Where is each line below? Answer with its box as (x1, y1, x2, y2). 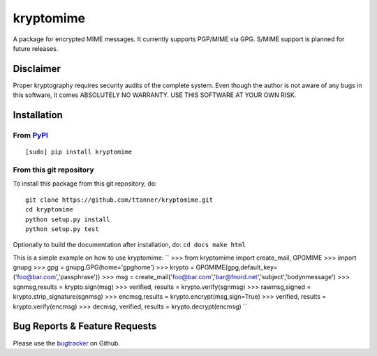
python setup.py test (25, 225, 99, 233)
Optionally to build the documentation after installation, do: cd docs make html (13, 241, 246, 249)
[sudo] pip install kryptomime (25, 148, 133, 156)
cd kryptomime (25, 206, 73, 214)
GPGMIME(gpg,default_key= (195, 263, 278, 272)
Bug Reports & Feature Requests (13, 320, 157, 332)
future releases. (13, 44, 59, 52)
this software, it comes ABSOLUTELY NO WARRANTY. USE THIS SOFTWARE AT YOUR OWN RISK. (13, 91, 297, 99)
